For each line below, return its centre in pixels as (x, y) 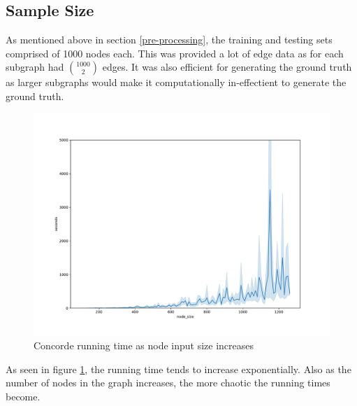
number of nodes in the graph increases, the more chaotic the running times (168, 383)
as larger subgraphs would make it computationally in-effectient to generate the (176, 82)
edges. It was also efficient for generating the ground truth (227, 67)
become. (23, 396)
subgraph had (35, 67)
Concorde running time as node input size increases (144, 345)
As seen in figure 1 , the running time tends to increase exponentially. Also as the (178, 369)
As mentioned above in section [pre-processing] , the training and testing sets (169, 40)
